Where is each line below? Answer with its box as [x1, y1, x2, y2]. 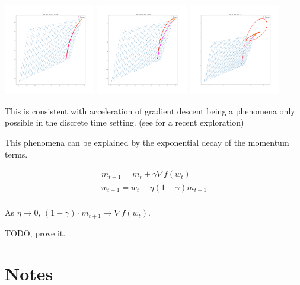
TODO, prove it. [5, 226, 66, 239]
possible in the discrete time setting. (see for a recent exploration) [5, 116, 244, 129]
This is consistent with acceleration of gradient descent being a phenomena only [5, 104, 295, 117]
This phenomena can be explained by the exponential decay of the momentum [5, 136, 289, 148]
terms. [5, 148, 28, 160]
